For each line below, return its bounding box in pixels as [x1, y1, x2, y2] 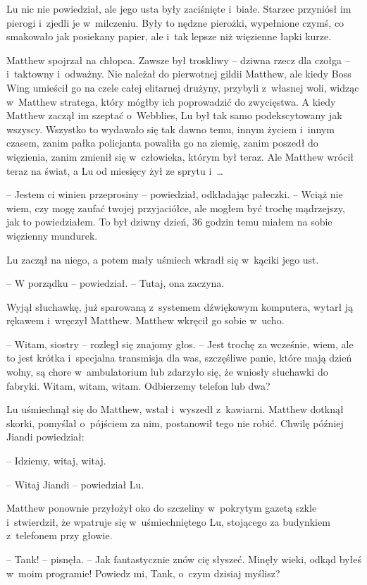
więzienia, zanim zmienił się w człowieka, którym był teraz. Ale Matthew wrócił [6, 149, 354, 164]
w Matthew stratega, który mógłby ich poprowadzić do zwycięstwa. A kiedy [6, 94, 336, 109]
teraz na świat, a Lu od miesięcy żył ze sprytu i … [6, 163, 223, 178]
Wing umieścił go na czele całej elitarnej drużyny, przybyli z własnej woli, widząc [6, 80, 359, 94]
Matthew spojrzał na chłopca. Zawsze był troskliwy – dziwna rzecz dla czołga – [6, 52, 350, 67]
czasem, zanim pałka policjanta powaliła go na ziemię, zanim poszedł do [6, 135, 318, 150]
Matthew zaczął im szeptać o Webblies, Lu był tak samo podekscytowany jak [6, 108, 342, 123]
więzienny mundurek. [6, 228, 98, 242]
